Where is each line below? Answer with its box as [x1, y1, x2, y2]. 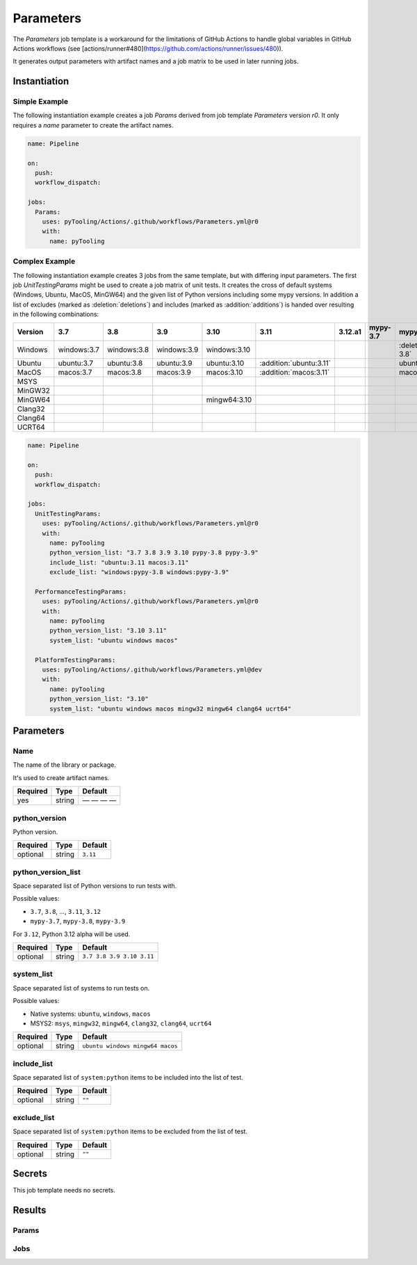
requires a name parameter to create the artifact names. [13, 121, 174, 129]
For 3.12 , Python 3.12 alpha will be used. [13, 930, 131, 938]
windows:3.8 [107, 345, 149, 355]
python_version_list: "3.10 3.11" [49, 627, 167, 635]
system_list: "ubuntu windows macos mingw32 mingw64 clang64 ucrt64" [49, 704, 292, 713]
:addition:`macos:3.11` [259, 368, 330, 378]
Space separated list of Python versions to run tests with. [13, 882, 177, 890]
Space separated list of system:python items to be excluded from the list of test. [13, 1127, 248, 1135]
